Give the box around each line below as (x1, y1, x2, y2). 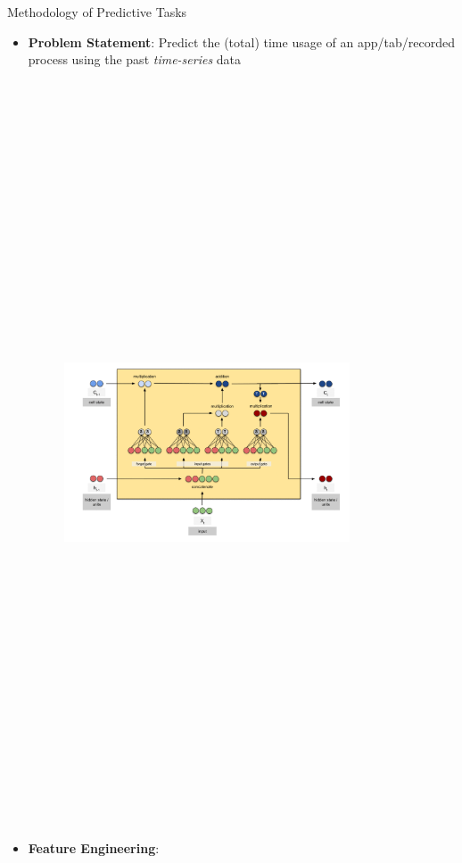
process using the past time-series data (28, 50, 242, 69)
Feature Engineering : (28, 838, 160, 857)
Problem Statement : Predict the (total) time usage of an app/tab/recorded (28, 32, 455, 51)
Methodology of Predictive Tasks (7, 3, 187, 21)
